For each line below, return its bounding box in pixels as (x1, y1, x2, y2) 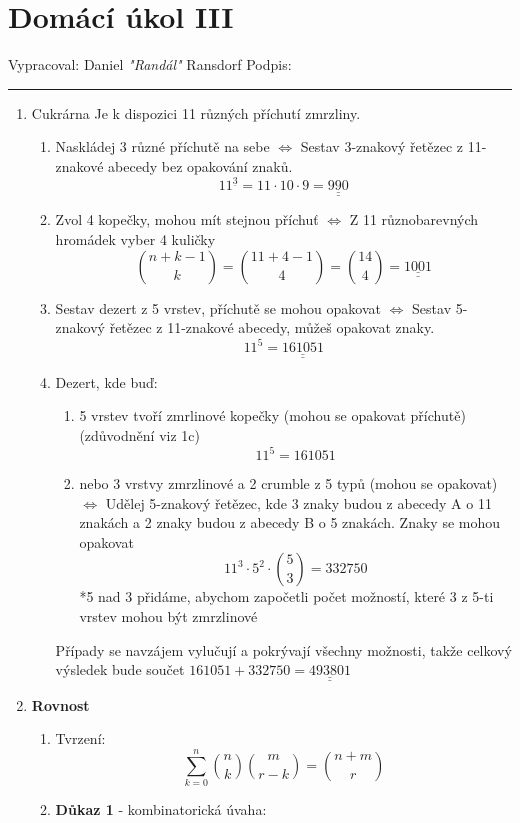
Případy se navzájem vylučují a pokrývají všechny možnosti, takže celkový (55, 639, 512, 660)
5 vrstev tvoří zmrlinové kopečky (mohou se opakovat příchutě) (79, 405, 466, 426)
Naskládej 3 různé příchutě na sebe (55, 136, 270, 157)
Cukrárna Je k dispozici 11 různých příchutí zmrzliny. (31, 102, 361, 123)
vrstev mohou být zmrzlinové (79, 606, 258, 626)
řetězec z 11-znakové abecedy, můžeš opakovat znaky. (109, 317, 435, 338)
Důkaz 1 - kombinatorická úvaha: (55, 798, 267, 819)
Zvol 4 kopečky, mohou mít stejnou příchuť (55, 209, 319, 230)
